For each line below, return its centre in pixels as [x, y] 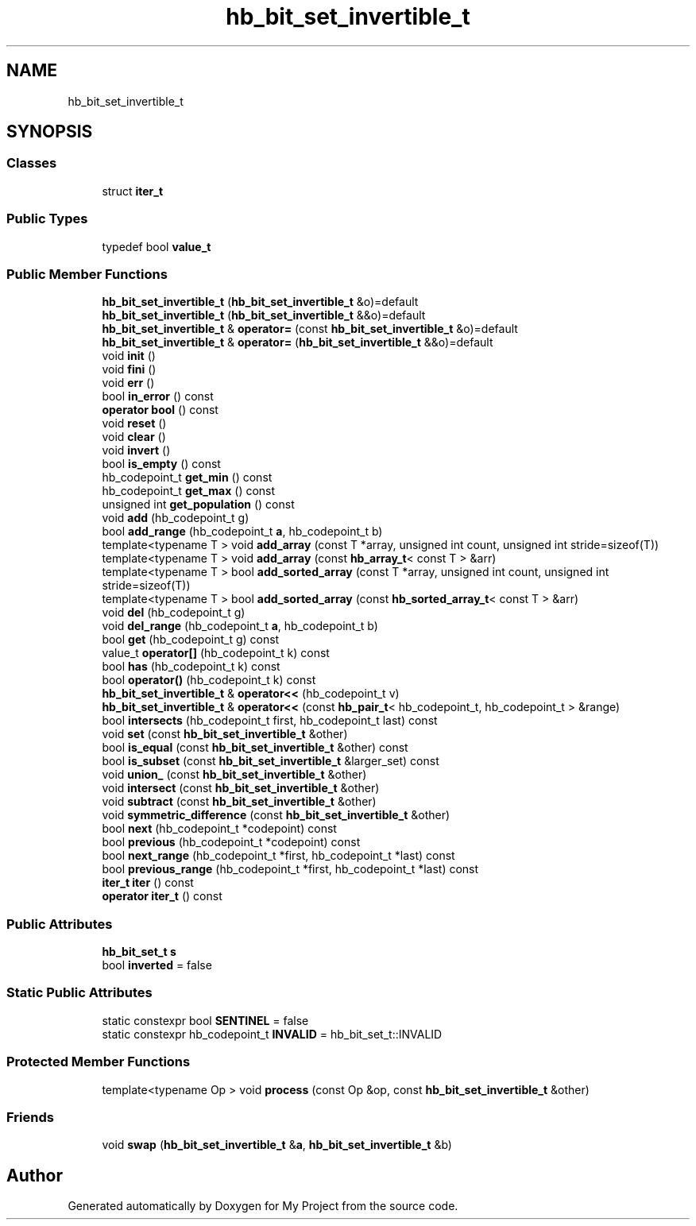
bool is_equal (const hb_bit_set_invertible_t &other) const [255, 748]
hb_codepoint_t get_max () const [189, 491]
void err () [128, 383]
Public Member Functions [87, 274]
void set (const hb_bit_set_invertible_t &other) [225, 734]
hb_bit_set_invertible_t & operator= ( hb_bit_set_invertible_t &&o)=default [298, 342]
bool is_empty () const [161, 464]
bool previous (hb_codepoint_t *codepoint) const [231, 842]
